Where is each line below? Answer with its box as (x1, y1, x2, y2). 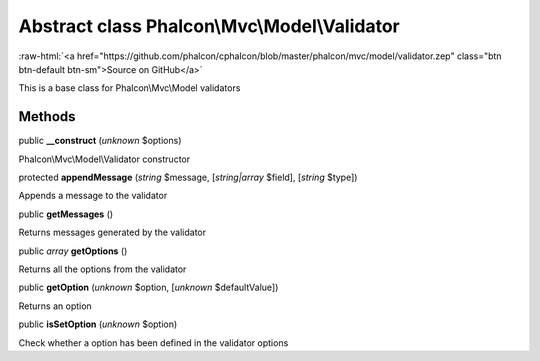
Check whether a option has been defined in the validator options (18, 336, 289, 349)
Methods (18, 108, 76, 125)
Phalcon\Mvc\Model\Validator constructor (18, 153, 190, 165)
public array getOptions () (18, 245, 128, 257)
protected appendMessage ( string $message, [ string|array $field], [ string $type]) (18, 171, 358, 184)
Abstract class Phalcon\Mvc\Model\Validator (18, 15, 400, 37)
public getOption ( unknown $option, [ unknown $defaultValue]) (18, 281, 279, 294)
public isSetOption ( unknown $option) (18, 318, 178, 330)
